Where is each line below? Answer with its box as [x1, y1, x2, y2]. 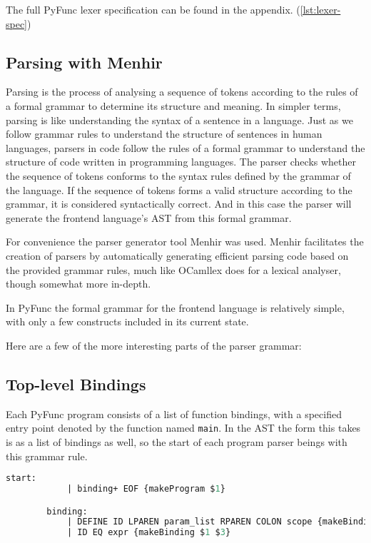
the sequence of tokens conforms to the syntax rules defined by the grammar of [6, 168, 351, 183]
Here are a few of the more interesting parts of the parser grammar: [6, 338, 302, 352]
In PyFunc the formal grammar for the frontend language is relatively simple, [6, 300, 345, 315]
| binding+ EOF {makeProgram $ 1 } [66, 484, 225, 494]
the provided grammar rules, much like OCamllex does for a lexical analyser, [6, 262, 341, 277]
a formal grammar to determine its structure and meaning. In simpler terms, [6, 98, 341, 113]
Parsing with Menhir [6, 51, 163, 73]
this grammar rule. [6, 448, 88, 463]
